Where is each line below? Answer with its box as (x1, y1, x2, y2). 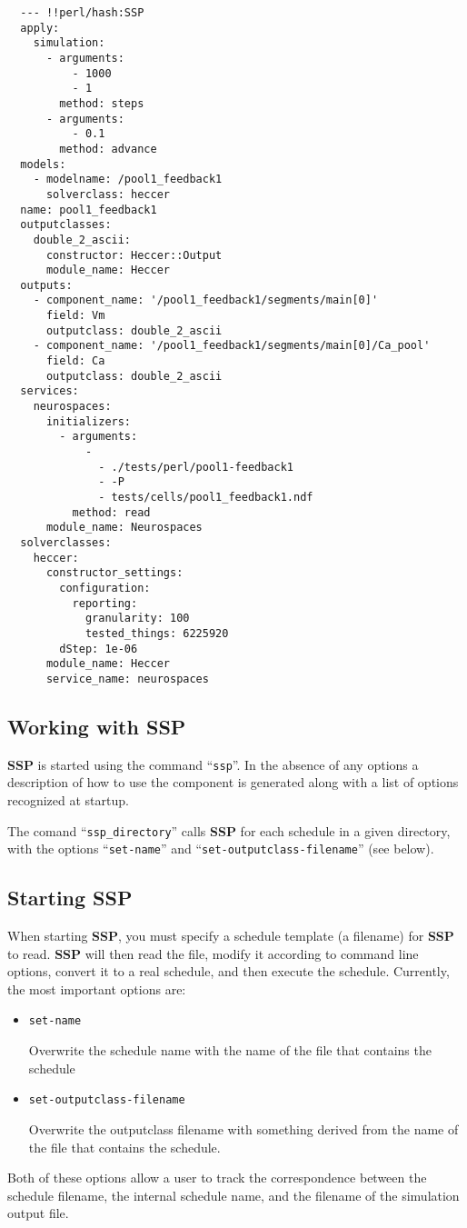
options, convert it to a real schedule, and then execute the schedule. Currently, (7, 962, 450, 981)
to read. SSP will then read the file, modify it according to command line (7, 943, 419, 963)
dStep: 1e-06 (59, 642, 138, 655)
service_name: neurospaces (45, 672, 209, 685)
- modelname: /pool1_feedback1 (33, 173, 223, 186)
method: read (72, 505, 151, 519)
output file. (7, 1203, 69, 1223)
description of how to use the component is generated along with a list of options (7, 773, 459, 792)
